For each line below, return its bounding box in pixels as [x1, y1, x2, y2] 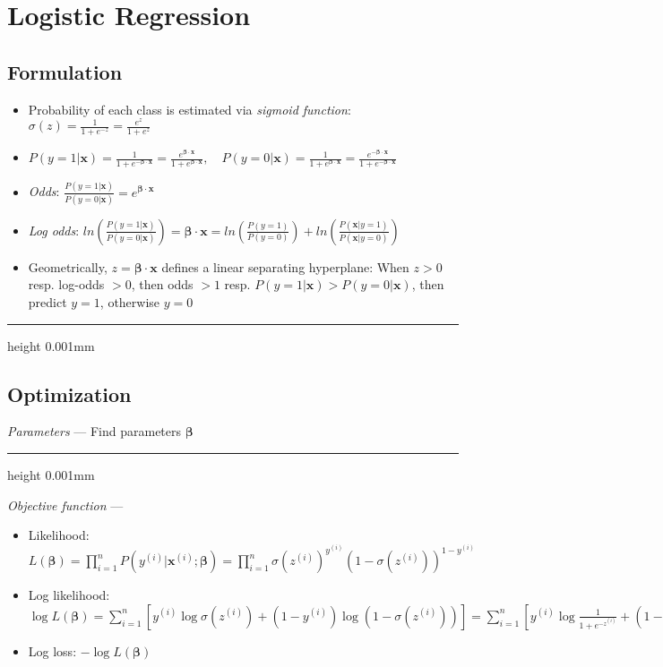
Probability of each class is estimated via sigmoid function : [28, 99, 351, 118]
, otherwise [99, 293, 160, 312]
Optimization [7, 380, 132, 407]
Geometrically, [28, 257, 108, 276]
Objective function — [7, 495, 124, 514]
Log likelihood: [28, 586, 110, 604]
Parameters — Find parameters [7, 422, 182, 440]
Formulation [7, 57, 123, 85]
